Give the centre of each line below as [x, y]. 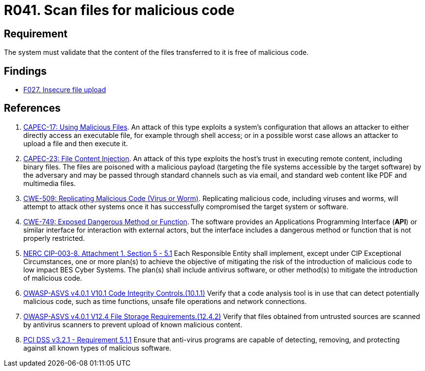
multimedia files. [50, 183]
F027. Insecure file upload [65, 90]
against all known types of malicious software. [97, 348]
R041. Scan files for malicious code [119, 10]
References [32, 108]
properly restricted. [54, 238]
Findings [25, 71]
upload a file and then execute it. [76, 143]
